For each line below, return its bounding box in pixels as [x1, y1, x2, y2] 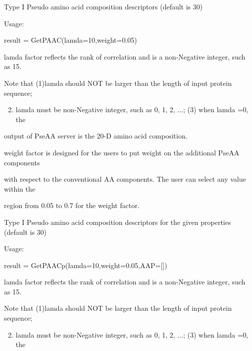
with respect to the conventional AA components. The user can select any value [4, 174, 246, 184]
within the [4, 183, 36, 194]
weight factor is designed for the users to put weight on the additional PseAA [4, 147, 240, 157]
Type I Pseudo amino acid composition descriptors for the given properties [4, 216, 231, 227]
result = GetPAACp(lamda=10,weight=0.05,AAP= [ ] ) [4, 260, 167, 270]
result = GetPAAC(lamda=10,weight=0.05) [4, 35, 137, 45]
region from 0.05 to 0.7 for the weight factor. [4, 200, 140, 211]
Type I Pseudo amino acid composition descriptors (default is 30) [4, 1, 203, 11]
